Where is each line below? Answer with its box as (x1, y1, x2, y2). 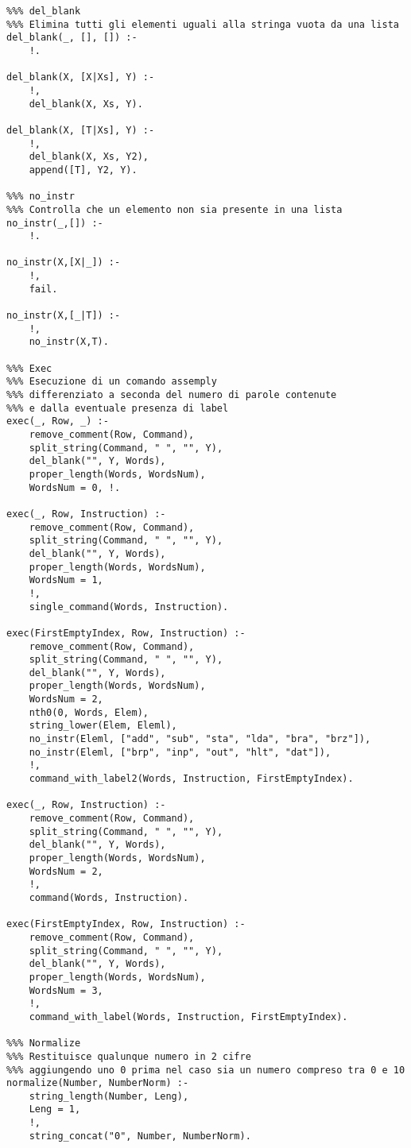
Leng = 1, (29, 1104, 81, 1115)
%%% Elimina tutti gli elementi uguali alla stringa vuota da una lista (6, 18, 399, 30)
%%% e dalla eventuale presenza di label (6, 402, 229, 414)
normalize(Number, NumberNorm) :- (6, 1077, 189, 1089)
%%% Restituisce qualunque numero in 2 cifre (6, 1050, 251, 1062)
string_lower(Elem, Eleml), (29, 720, 177, 732)
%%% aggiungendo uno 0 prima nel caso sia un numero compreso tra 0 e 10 (6, 1064, 405, 1076)
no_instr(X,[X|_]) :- (6, 257, 121, 269)
